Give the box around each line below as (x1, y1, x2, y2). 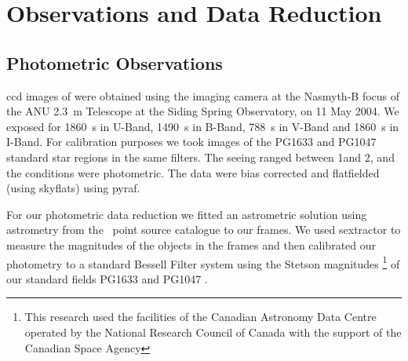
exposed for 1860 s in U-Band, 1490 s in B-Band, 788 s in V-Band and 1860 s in (6, 118, 399, 134)
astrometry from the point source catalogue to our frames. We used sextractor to (6, 221, 401, 238)
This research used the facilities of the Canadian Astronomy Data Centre (24, 308, 377, 325)
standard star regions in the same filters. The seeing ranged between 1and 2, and (6, 148, 395, 165)
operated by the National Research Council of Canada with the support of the (24, 323, 402, 340)
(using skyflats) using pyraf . (6, 180, 140, 196)
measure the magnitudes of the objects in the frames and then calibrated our (6, 236, 377, 253)
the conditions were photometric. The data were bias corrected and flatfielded (6, 164, 380, 180)
